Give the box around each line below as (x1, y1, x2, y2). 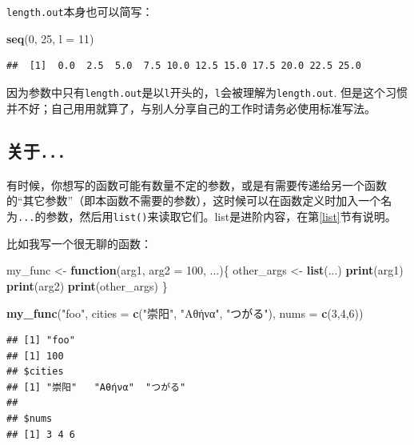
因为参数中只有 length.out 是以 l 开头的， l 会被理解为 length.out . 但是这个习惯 (6, 83, 408, 100)
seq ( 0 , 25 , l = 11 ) (6, 30, 94, 46)
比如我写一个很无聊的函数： (6, 235, 152, 251)
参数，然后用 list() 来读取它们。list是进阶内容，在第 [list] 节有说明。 (46, 208, 396, 225)
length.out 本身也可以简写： (6, 3, 153, 19)
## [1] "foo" (6, 335, 75, 347)
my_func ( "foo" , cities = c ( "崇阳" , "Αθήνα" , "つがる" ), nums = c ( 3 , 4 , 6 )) (6, 304, 364, 321)
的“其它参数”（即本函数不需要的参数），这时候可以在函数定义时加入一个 (6, 192, 381, 209)
